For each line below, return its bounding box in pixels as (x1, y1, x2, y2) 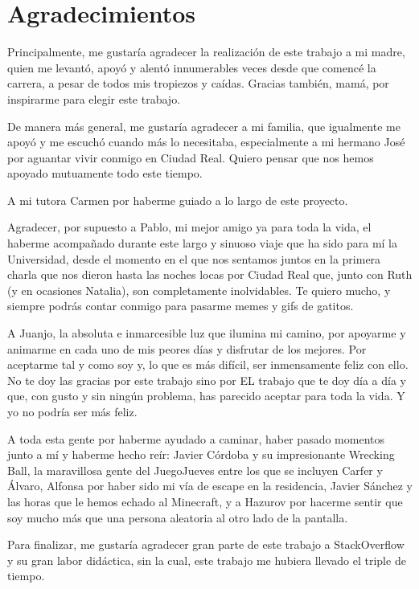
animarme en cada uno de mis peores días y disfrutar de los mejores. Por (7, 340, 367, 357)
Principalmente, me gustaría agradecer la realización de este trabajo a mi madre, (7, 43, 405, 60)
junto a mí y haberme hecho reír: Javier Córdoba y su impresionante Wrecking (7, 446, 395, 463)
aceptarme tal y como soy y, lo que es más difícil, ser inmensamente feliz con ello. (7, 356, 409, 373)
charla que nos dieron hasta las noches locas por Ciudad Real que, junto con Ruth (7, 266, 413, 283)
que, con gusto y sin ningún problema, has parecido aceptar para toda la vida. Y (7, 387, 405, 404)
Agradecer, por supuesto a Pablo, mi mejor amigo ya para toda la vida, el (7, 219, 372, 235)
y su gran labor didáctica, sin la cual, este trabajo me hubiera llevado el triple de (7, 551, 406, 568)
